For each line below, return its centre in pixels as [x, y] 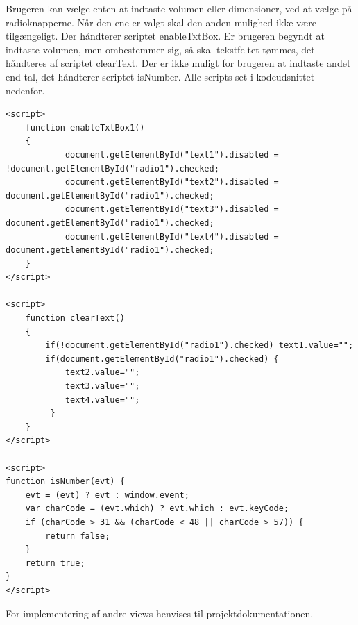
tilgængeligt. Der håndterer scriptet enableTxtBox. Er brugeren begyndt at [165, 36]
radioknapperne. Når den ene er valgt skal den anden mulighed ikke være [161, 22]
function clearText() [75, 318]
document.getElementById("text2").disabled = [172, 182]
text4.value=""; [102, 400]
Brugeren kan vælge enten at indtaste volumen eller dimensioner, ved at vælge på [179, 8]
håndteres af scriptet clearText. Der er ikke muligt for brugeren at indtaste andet [178, 63]
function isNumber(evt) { [65, 482]
